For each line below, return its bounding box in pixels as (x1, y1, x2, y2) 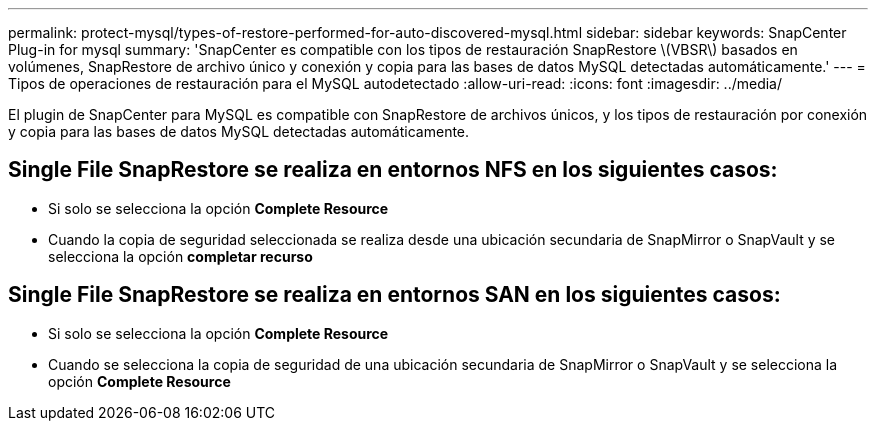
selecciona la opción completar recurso (48, 247, 313, 265)
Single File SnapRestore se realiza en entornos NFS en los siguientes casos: (8, 157, 778, 183)
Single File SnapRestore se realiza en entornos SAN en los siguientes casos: (8, 282, 781, 308)
